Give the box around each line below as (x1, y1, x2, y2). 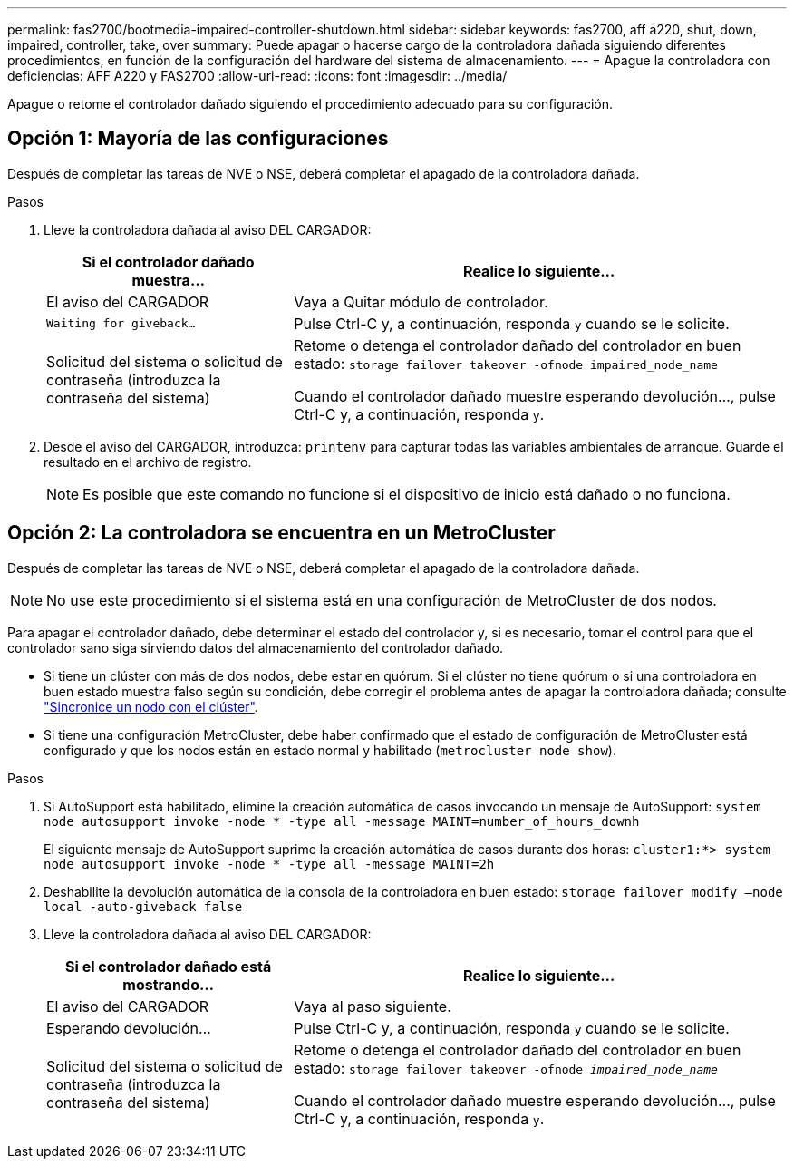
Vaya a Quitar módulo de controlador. (294, 292, 548, 311)
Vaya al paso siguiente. (294, 996, 451, 1015)
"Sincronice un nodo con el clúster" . (44, 698, 258, 714)
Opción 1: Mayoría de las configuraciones (7, 127, 389, 151)
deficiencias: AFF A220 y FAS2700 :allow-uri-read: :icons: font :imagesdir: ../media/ (7, 68, 508, 83)
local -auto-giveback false (44, 899, 243, 914)
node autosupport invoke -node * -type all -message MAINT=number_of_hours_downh (44, 813, 640, 829)
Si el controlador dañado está (65, 957, 272, 976)
